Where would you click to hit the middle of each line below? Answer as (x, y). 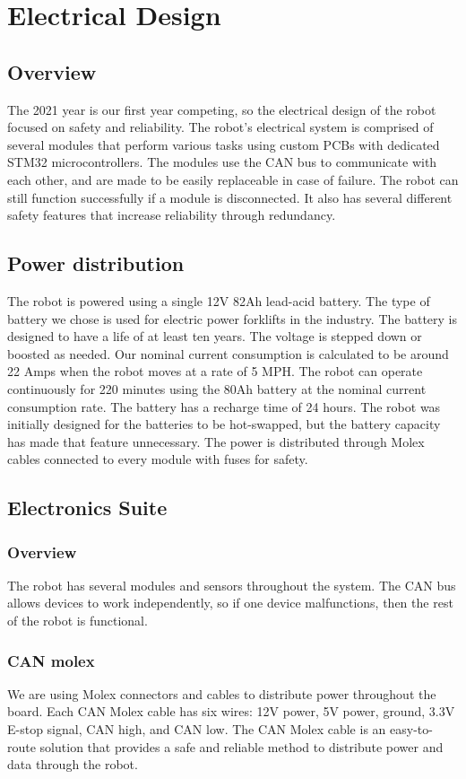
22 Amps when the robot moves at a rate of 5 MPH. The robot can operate (215, 371)
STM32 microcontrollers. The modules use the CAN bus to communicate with (222, 162)
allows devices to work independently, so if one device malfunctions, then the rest (230, 603)
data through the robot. (73, 764)
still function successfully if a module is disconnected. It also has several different (230, 197)
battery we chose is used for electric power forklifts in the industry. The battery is (232, 318)
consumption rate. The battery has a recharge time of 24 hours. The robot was (224, 406)
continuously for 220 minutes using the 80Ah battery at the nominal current (217, 388)
